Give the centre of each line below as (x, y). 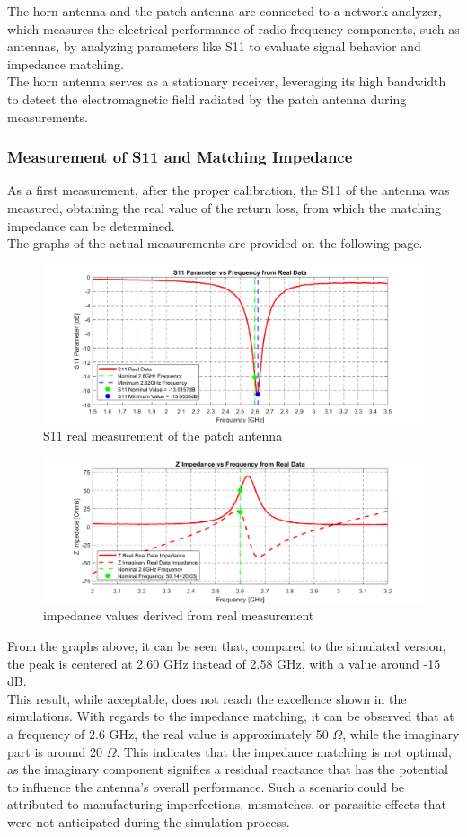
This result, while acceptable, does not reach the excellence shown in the (207, 698)
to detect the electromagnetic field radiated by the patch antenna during (207, 98)
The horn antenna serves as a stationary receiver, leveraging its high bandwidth (227, 81)
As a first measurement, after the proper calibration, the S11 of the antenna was (229, 190)
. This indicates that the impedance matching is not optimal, (284, 751)
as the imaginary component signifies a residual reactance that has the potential (228, 769)
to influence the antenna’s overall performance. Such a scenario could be (206, 786)
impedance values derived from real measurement (179, 615)
